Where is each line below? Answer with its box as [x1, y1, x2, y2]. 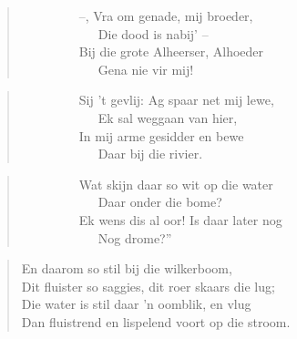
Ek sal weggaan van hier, [97, 108, 238, 127]
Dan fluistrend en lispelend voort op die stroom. [21, 312, 291, 331]
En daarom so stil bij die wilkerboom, [21, 259, 232, 278]
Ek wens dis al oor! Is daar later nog [78, 210, 282, 229]
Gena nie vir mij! [97, 59, 194, 78]
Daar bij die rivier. [97, 144, 203, 163]
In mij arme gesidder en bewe [78, 126, 244, 145]
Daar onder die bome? [97, 192, 222, 211]
